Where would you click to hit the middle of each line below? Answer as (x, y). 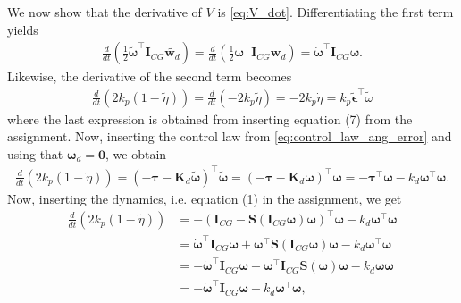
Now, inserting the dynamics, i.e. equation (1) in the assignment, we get (205, 198)
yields (23, 29)
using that (35, 153)
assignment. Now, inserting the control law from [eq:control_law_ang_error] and (230, 136)
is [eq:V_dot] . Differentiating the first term (335, 12)
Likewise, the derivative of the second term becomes (150, 76)
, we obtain (136, 153)
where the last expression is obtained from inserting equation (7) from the (210, 118)
